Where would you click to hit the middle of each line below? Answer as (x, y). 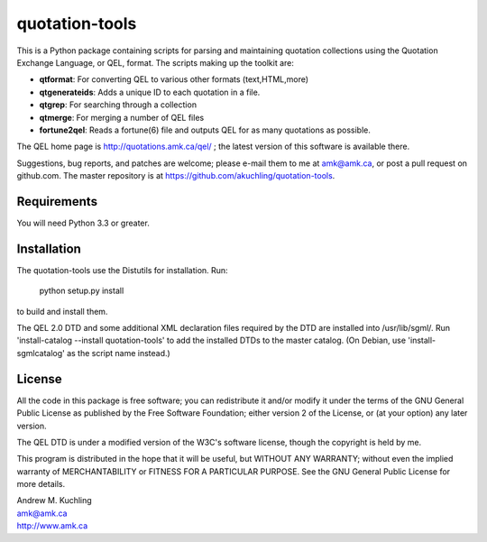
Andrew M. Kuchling (54, 501)
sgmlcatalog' (41, 353)
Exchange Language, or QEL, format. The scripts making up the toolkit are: (156, 62)
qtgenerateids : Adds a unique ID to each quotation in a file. (150, 92)
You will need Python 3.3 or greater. (83, 223)
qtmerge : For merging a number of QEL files (122, 117)
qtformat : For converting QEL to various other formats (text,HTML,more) (174, 79)
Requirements (57, 202)
